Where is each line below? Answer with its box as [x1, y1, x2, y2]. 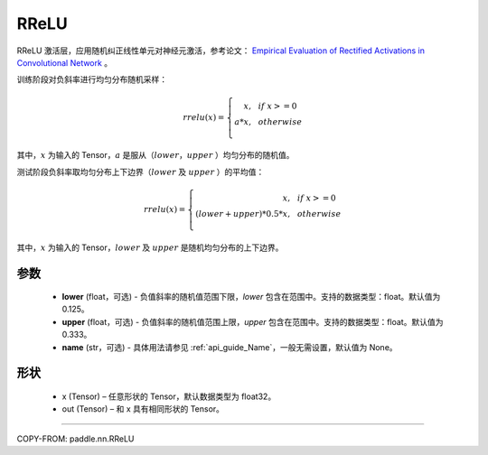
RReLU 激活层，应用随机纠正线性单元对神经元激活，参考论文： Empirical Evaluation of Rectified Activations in [16, 45, 425, 56]
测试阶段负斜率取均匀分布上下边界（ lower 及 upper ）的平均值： [16, 166, 265, 177]
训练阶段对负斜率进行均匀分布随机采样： [16, 74, 167, 85]
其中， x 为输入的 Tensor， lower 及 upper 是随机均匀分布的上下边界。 [16, 242, 284, 253]
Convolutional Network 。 [16, 57, 113, 68]
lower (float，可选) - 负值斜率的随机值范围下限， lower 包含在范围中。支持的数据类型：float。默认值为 [61, 292, 441, 302]
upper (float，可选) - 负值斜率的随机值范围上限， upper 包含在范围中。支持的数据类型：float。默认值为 [61, 316, 444, 327]
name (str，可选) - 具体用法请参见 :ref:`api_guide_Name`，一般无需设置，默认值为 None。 [61, 341, 398, 352]
